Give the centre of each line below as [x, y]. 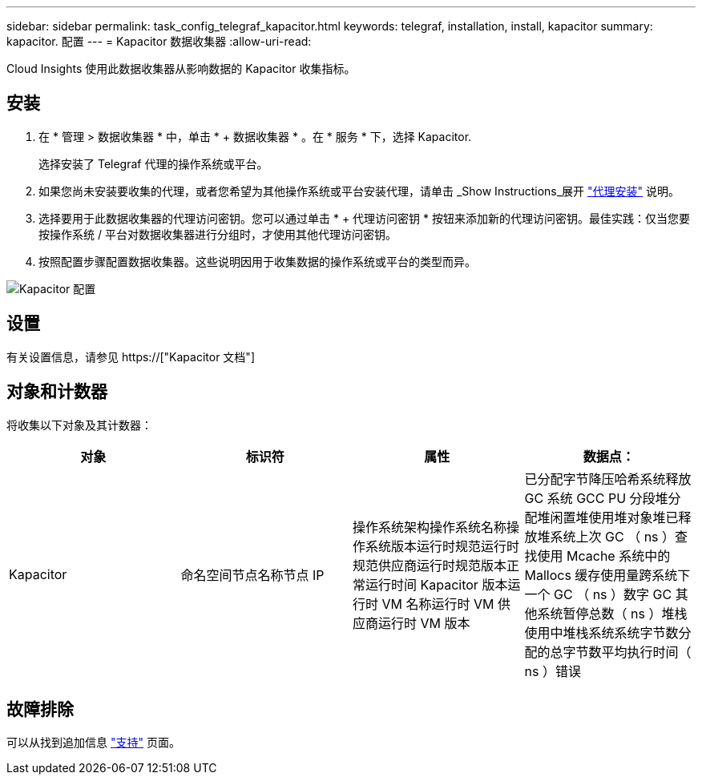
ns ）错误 [553, 671]
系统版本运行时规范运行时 [443, 546]
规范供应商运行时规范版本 [430, 565]
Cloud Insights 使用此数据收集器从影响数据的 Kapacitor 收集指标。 [181, 68]
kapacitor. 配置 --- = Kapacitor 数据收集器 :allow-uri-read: [159, 41]
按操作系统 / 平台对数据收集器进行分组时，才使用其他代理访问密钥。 [218, 234]
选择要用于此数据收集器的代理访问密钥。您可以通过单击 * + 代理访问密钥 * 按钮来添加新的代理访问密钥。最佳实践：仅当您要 [364, 218]
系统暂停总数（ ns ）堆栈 [612, 613]
